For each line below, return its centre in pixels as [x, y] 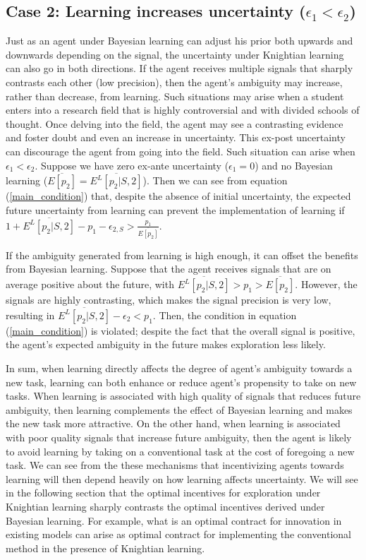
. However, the [326, 284]
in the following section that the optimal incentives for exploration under [163, 493]
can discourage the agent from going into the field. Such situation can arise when [181, 151]
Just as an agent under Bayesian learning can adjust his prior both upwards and [179, 41]
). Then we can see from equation [215, 180]
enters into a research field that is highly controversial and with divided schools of [183, 110]
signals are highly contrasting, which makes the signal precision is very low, [169, 300]
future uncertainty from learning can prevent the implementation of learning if [175, 209]
